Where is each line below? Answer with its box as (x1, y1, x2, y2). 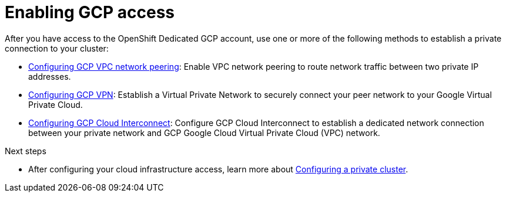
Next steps (5, 145, 46, 156)
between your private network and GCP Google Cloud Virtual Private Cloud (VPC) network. (28, 127, 380, 138)
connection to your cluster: (5, 43, 109, 53)
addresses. (28, 71, 71, 81)
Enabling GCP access (5, 2, 175, 22)
